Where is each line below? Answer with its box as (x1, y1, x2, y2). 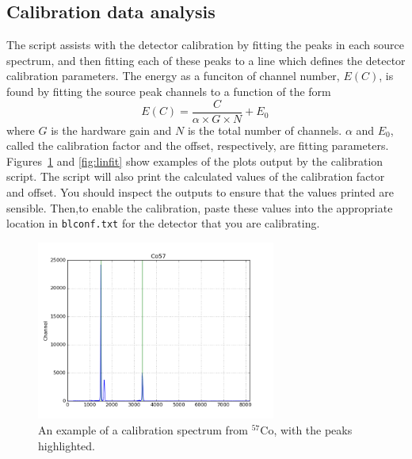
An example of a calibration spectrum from (38, 422, 249, 438)
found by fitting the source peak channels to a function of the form (6, 82, 331, 99)
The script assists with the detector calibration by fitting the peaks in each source (6, 36, 404, 53)
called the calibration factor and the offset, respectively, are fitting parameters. (6, 137, 389, 154)
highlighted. (38, 437, 95, 453)
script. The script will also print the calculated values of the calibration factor (6, 168, 385, 185)
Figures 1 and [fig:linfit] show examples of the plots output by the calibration (6, 152, 383, 169)
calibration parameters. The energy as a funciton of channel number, (6, 67, 340, 84)
